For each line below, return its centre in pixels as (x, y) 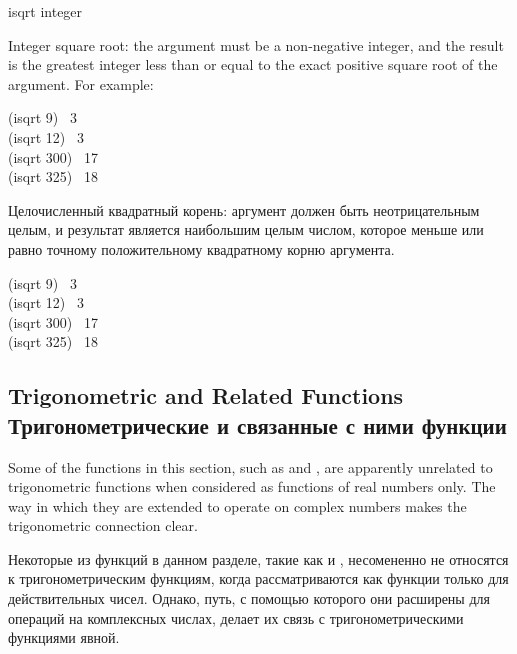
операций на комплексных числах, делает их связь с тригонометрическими (236, 617)
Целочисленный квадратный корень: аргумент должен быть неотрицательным (244, 209)
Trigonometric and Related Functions (206, 395)
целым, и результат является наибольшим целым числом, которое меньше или (246, 229)
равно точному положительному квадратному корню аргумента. (201, 248)
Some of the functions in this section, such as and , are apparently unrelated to (250, 466)
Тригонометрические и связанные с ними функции (257, 424)
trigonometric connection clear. (103, 525)
